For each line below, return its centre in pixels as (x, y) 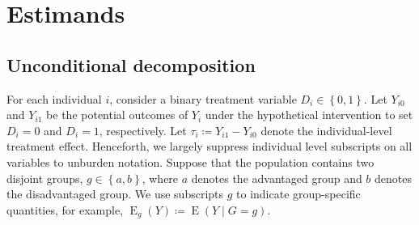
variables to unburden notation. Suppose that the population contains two (190, 161)
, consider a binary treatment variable (203, 98)
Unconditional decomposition (131, 64)
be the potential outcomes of (117, 115)
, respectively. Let (143, 130)
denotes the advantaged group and (277, 178)
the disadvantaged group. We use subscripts (115, 194)
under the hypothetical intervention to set (309, 115)
